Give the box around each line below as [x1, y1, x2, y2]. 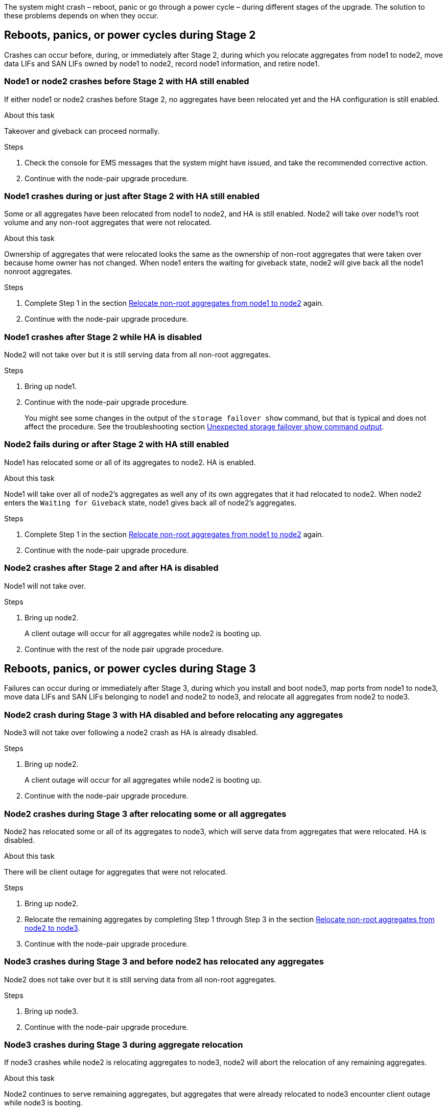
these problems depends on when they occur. [4, 11, 159, 20]
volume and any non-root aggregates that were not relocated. [4, 218, 211, 227]
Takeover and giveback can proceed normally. [4, 126, 160, 135]
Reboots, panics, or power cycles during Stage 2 [4, 29, 256, 42]
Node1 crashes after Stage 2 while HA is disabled [4, 331, 202, 342]
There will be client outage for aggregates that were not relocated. [4, 867, 227, 876]
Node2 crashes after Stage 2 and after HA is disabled [4, 563, 219, 573]
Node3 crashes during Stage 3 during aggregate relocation [4, 1040, 243, 1050]
